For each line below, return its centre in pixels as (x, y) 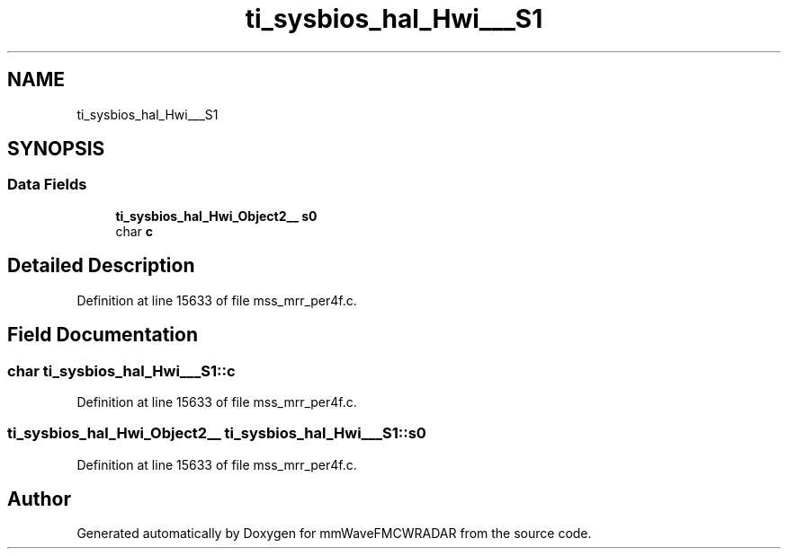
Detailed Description (101, 266)
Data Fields (47, 185)
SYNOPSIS (56, 149)
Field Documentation (103, 335)
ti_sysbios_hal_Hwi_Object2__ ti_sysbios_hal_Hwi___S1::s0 (217, 433)
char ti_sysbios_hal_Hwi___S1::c (121, 371)
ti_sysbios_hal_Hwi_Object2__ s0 (216, 216)
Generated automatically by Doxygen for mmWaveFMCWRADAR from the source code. (334, 534)
